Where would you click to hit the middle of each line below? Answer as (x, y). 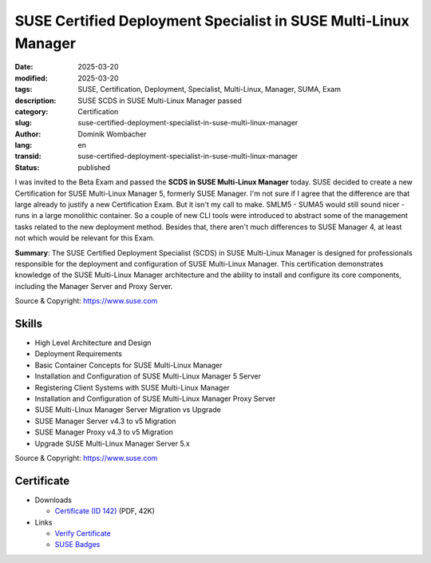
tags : (24, 89)
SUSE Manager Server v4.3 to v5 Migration (105, 421)
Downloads (53, 500)
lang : (24, 145)
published (94, 167)
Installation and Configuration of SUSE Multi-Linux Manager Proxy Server (155, 398)
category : (32, 111)
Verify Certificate (83, 533)
